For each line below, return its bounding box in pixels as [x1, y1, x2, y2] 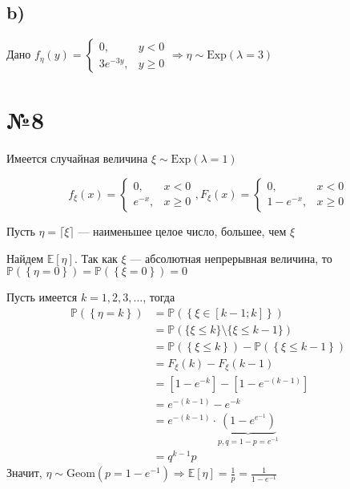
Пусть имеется [6, 289, 78, 305]
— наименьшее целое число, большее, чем [78, 222, 287, 239]
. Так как [74, 249, 118, 266]
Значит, [6, 464, 42, 481]
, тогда [143, 289, 175, 305]
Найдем [6, 249, 44, 266]
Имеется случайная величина [6, 150, 148, 167]
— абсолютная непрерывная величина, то [130, 249, 332, 266]
